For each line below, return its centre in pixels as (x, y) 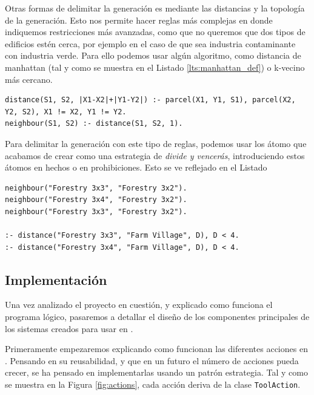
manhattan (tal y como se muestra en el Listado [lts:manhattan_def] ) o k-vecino (155, 67)
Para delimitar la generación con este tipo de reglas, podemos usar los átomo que (156, 143)
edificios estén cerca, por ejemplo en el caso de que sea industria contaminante (150, 43)
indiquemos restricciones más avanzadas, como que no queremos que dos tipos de (155, 32)
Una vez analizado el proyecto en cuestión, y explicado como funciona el (139, 305)
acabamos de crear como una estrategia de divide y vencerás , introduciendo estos (155, 155)
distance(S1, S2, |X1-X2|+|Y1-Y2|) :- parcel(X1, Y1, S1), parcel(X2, (150, 100)
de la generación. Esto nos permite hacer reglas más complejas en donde (139, 20)
